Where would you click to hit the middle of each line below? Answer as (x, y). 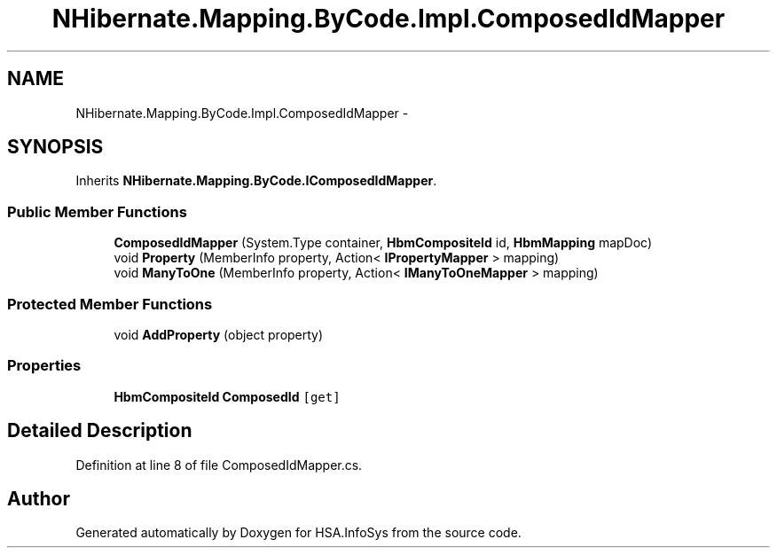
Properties (44, 366)
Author (39, 498)
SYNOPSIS (55, 147)
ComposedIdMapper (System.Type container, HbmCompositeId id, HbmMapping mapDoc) (383, 243)
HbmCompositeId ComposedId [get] (227, 396)
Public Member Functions (97, 211)
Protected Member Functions (110, 304)
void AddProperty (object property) (219, 334)
